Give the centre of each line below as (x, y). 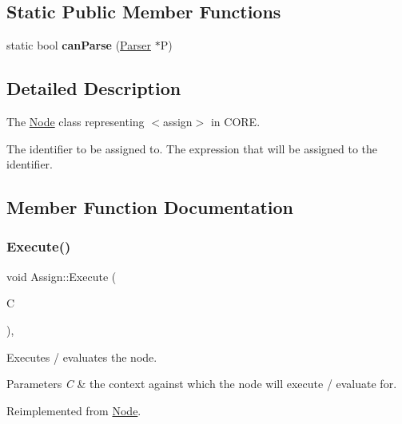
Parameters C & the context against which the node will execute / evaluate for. (202, 384)
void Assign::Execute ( (62, 276)
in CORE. (235, 121)
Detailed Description (94, 88)
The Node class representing (76, 121)
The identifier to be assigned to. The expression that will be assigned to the (192, 148)
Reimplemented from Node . (74, 410)
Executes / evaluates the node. (82, 357)
